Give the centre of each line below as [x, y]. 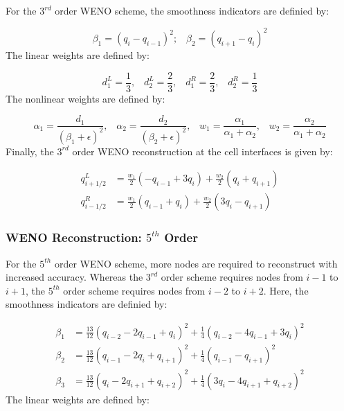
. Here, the [286, 290]
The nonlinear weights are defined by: [85, 98]
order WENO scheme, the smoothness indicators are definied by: [192, 10]
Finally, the [30, 151]
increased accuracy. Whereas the [74, 277]
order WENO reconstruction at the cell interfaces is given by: [202, 151]
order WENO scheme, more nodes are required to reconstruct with [196, 263]
